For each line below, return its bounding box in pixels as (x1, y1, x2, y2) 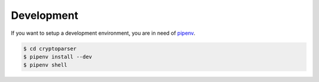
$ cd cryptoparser (23, 45, 77, 52)
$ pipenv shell (23, 62, 67, 68)
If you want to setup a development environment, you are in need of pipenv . (11, 29, 196, 37)
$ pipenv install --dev (23, 53, 93, 60)
